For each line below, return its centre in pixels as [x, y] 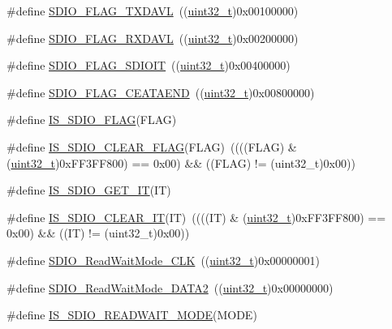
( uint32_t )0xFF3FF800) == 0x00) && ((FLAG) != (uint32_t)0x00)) [181, 162]
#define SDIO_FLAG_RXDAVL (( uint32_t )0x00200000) [153, 38]
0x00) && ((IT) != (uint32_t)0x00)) [98, 233]
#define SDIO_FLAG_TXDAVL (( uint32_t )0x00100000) [153, 11]
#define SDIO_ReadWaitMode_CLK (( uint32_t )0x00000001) [164, 260]
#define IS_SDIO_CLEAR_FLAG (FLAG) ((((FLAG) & [152, 146]
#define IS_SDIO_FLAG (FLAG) [92, 120]
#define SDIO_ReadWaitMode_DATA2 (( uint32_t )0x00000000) [170, 287]
